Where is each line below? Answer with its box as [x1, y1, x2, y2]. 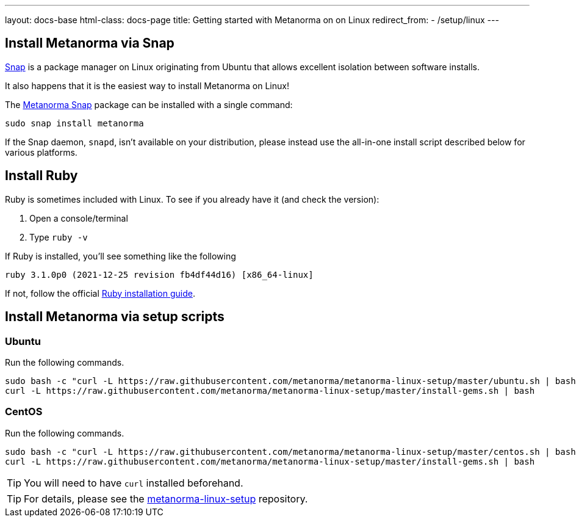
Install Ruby [5, 168, 78, 184]
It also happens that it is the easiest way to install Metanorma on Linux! [5, 80, 289, 91]
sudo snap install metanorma [5, 118, 144, 128]
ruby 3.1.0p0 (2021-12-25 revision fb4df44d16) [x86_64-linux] [5, 269, 314, 280]
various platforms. [5, 147, 77, 158]
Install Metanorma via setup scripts [5, 309, 225, 325]
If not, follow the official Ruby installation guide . [5, 288, 195, 299]
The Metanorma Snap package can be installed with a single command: [5, 99, 293, 110]
